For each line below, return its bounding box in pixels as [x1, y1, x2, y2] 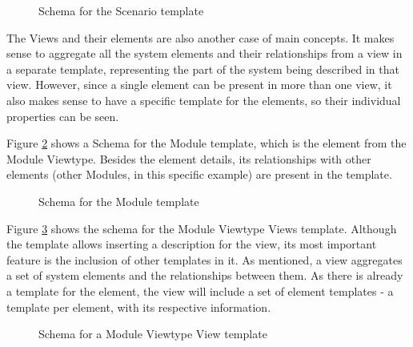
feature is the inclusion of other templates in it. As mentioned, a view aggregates [6, 251, 403, 268]
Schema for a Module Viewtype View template [38, 325, 267, 342]
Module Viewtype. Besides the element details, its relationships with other [6, 150, 371, 167]
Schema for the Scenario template [38, 2, 204, 18]
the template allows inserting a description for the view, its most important [6, 236, 377, 252]
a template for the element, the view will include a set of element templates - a [6, 282, 394, 299]
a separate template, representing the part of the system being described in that [6, 60, 399, 77]
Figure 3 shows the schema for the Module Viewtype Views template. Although [6, 220, 397, 236]
